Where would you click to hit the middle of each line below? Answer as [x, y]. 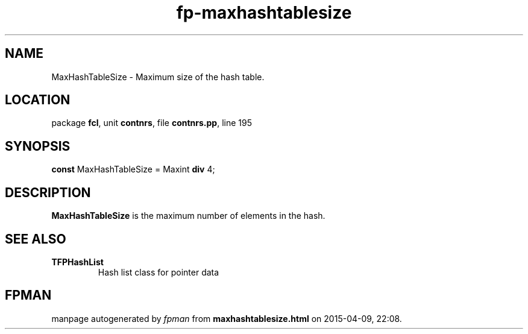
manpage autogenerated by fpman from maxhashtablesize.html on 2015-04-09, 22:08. [227, 318]
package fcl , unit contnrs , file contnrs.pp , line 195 [152, 123]
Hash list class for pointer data [159, 272]
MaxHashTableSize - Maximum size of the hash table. [158, 77]
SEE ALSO [36, 239]
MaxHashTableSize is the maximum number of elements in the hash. [188, 216]
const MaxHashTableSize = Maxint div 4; [133, 169]
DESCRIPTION [48, 192]
